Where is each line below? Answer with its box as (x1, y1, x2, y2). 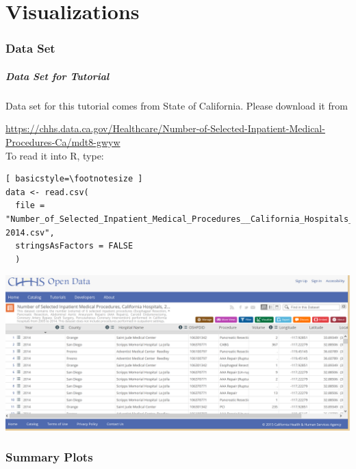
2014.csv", (5, 227, 55, 238)
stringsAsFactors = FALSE (15, 241, 133, 251)
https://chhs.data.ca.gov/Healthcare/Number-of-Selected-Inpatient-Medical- (5, 121, 325, 136)
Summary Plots (5, 448, 93, 466)
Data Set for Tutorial (5, 68, 110, 83)
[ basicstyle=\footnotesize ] (5, 174, 143, 184)
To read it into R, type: (5, 148, 104, 162)
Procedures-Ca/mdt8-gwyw (5, 134, 120, 149)
